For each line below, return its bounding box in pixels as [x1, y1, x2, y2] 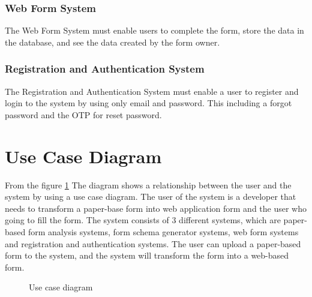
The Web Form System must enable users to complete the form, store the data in [5, 24, 304, 37]
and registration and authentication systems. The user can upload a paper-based [5, 237, 301, 250]
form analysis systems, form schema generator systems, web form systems [28, 225, 299, 238]
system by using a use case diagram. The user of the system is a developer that [5, 190, 296, 203]
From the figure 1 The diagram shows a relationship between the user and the [5, 178, 292, 191]
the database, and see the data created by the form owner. [5, 35, 220, 48]
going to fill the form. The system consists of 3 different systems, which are [5, 214, 281, 226]
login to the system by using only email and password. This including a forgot [5, 97, 292, 109]
